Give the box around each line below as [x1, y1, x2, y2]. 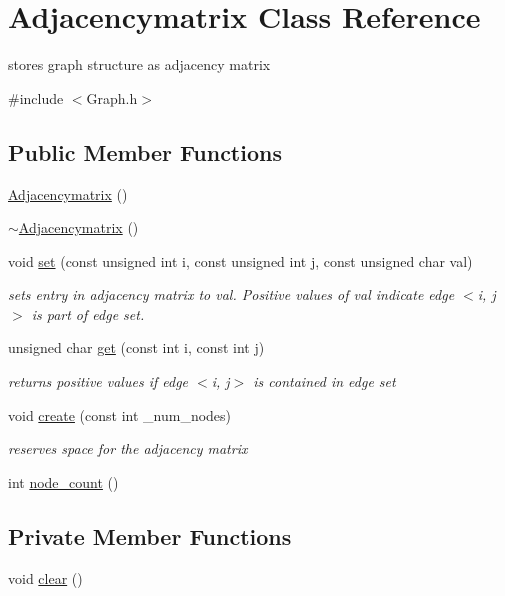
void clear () [8, 567, 83, 588]
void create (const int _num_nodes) [8, 404, 232, 425]
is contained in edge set [253, 371, 396, 392]
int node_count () [8, 471, 119, 492]
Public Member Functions [8, 136, 282, 167]
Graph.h [86, 87, 138, 108]
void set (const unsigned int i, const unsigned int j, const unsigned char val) [8, 250, 473, 271]
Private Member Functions [8, 520, 292, 551]
